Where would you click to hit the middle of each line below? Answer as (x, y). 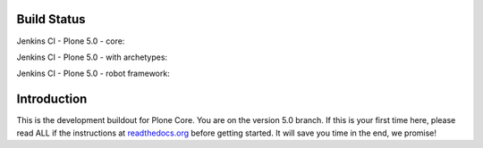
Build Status (51, 19)
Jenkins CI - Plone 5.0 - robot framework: (93, 74)
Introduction (52, 99)
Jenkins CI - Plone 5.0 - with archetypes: (92, 57)
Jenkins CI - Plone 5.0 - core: (71, 41)
